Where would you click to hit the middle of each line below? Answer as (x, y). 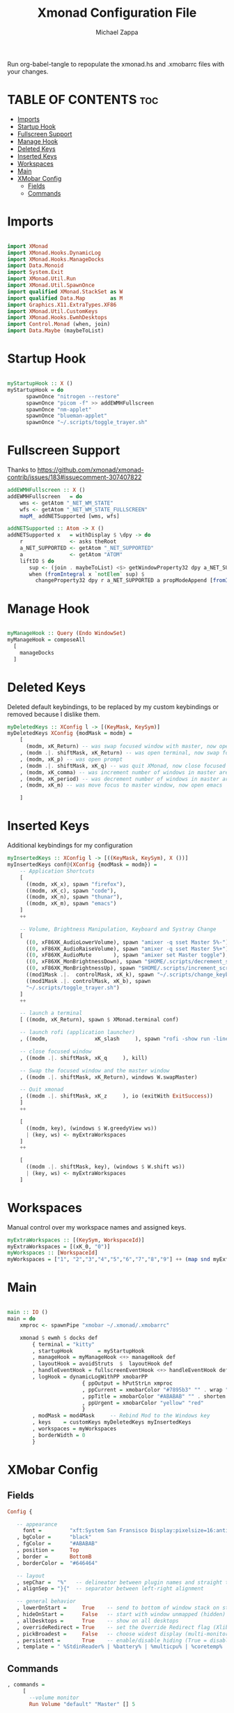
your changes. (28, 71)
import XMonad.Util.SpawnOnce (51, 285)
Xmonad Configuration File (117, 13)
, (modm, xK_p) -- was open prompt (71, 759)
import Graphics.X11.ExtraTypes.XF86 (62, 305)
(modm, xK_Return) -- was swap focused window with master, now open (128, 746)
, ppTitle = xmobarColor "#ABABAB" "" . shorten (154, 1396)
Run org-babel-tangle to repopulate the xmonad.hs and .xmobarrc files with (116, 64)
